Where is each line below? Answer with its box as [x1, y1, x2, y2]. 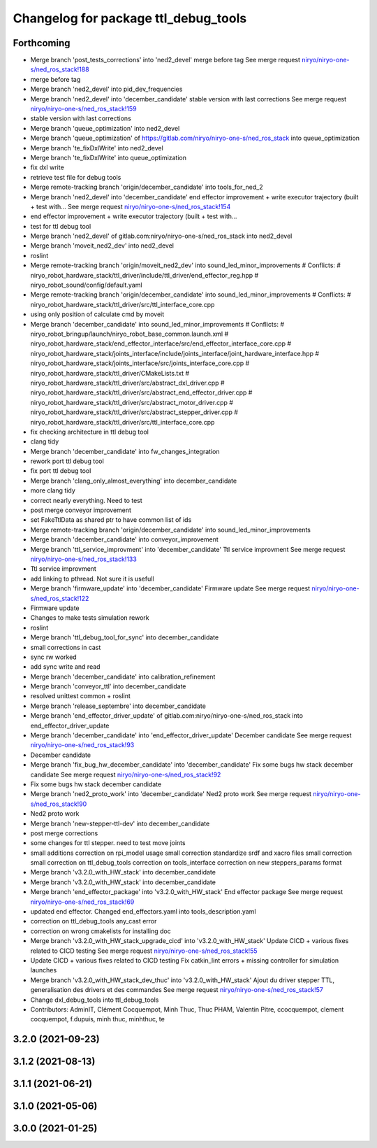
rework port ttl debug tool [30, 457, 104, 465]
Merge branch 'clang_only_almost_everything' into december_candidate [30, 476, 237, 485]
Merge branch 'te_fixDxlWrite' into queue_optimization [30, 153, 187, 162]
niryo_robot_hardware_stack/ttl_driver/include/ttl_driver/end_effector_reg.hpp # [30, 271, 259, 279]
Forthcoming [13, 37, 71, 49]
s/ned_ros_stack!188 [30, 65, 90, 73]
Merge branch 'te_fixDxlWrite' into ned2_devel [30, 143, 163, 152]
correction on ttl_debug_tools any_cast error [30, 917, 157, 926]
